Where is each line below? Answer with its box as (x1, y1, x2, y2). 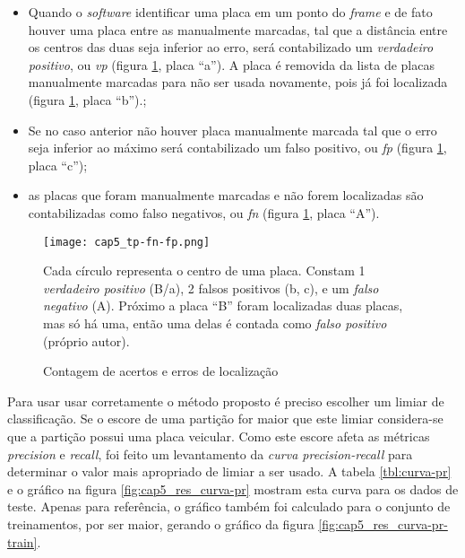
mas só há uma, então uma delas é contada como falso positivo (43, 313, 387, 332)
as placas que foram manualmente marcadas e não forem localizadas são (28, 186, 424, 205)
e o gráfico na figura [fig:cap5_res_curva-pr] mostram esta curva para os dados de (7, 479, 459, 498)
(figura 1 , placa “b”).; (28, 90, 147, 109)
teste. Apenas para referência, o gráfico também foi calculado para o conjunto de (7, 497, 451, 516)
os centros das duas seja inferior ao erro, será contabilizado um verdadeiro (28, 38, 434, 57)
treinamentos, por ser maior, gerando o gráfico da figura (7, 514, 314, 533)
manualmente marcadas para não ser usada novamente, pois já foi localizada (28, 73, 448, 92)
